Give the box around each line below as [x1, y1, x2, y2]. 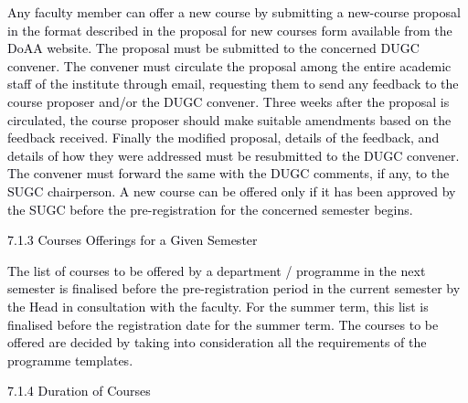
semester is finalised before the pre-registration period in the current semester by [7, 279, 461, 298]
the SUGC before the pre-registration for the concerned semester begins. [7, 199, 413, 218]
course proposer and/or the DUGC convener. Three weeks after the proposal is [7, 91, 450, 111]
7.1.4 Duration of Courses [7, 381, 151, 400]
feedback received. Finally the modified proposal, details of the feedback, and [7, 128, 440, 147]
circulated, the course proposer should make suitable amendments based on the [7, 110, 452, 129]
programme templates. [7, 350, 133, 369]
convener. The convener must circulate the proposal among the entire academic [7, 56, 452, 75]
